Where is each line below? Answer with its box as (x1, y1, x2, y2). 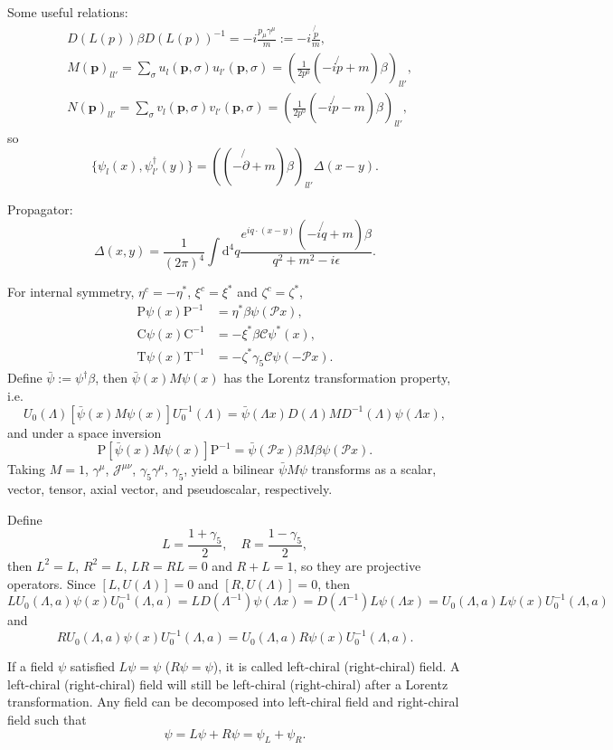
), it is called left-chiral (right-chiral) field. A (212, 657, 460, 676)
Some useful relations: (7, 3, 128, 21)
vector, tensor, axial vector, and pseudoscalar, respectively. (7, 479, 333, 498)
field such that (7, 709, 87, 728)
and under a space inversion (7, 422, 162, 441)
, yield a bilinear (184, 460, 275, 479)
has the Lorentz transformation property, (223, 368, 451, 387)
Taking (7, 460, 46, 479)
